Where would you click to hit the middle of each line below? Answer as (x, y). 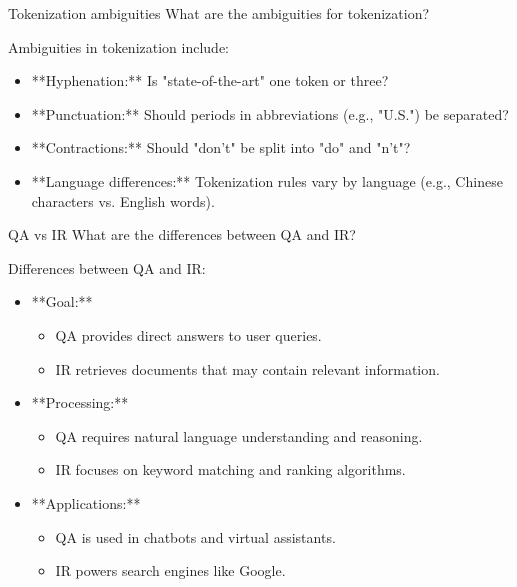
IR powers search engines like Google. (170, 570)
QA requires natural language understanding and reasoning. (239, 435)
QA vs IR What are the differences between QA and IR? (182, 234)
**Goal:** (62, 301)
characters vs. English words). (123, 200)
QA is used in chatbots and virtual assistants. (195, 536)
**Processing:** (80, 402)
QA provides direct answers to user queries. (188, 334)
